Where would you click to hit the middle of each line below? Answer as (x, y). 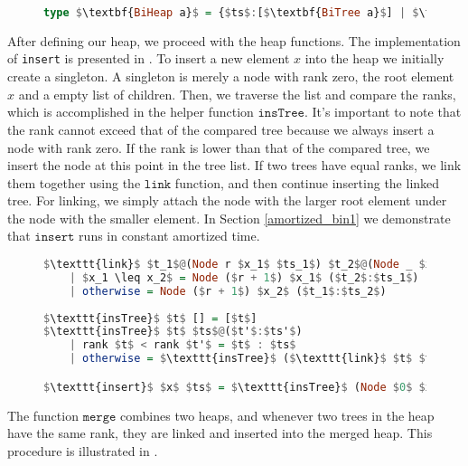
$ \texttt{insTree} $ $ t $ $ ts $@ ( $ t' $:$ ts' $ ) (173, 332)
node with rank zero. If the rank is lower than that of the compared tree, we (219, 147)
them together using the (74, 182)
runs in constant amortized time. (169, 236)
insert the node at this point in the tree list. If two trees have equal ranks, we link (234, 165)
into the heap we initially (374, 58)
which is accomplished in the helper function (131, 112)
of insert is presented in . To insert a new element (149, 58)
